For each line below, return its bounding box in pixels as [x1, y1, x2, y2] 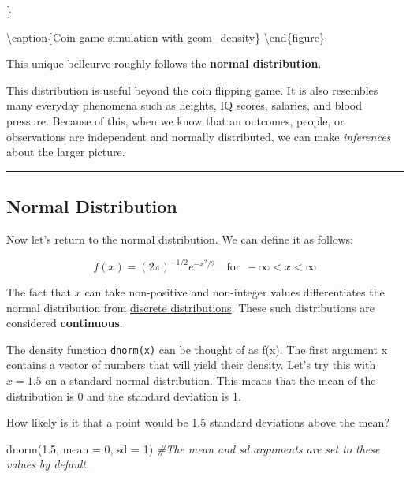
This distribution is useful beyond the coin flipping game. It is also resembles [6, 81, 378, 98]
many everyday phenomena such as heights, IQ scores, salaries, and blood [6, 97, 362, 114]
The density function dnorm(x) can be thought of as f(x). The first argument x [6, 341, 388, 357]
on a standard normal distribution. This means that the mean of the [45, 372, 376, 389]
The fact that [6, 284, 72, 300]
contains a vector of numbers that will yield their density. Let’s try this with [6, 356, 376, 373]
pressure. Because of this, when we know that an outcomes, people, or [6, 112, 345, 129]
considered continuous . [6, 315, 123, 331]
